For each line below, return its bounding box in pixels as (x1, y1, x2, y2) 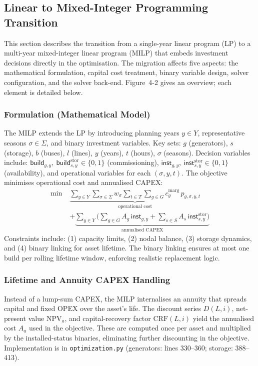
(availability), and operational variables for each (4, 167, 151, 177)
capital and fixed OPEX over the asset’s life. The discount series (4, 303, 201, 313)
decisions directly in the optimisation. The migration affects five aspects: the (4, 57, 238, 67)
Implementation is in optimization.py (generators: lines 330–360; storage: (4, 342, 233, 352)
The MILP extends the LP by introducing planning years (4, 127, 179, 138)
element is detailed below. (4, 86, 83, 97)
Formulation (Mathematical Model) (4, 108, 150, 120)
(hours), (130, 147, 155, 157)
